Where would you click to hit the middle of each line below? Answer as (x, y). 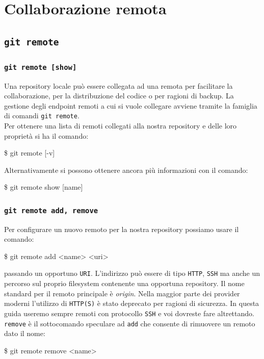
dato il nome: (25, 333)
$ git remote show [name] (44, 187)
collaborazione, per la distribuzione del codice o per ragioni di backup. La (119, 96)
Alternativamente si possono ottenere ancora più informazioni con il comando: (126, 170)
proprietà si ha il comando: (46, 135)
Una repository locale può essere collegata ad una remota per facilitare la (118, 85)
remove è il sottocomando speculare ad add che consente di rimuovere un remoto (130, 323)
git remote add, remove (51, 210)
